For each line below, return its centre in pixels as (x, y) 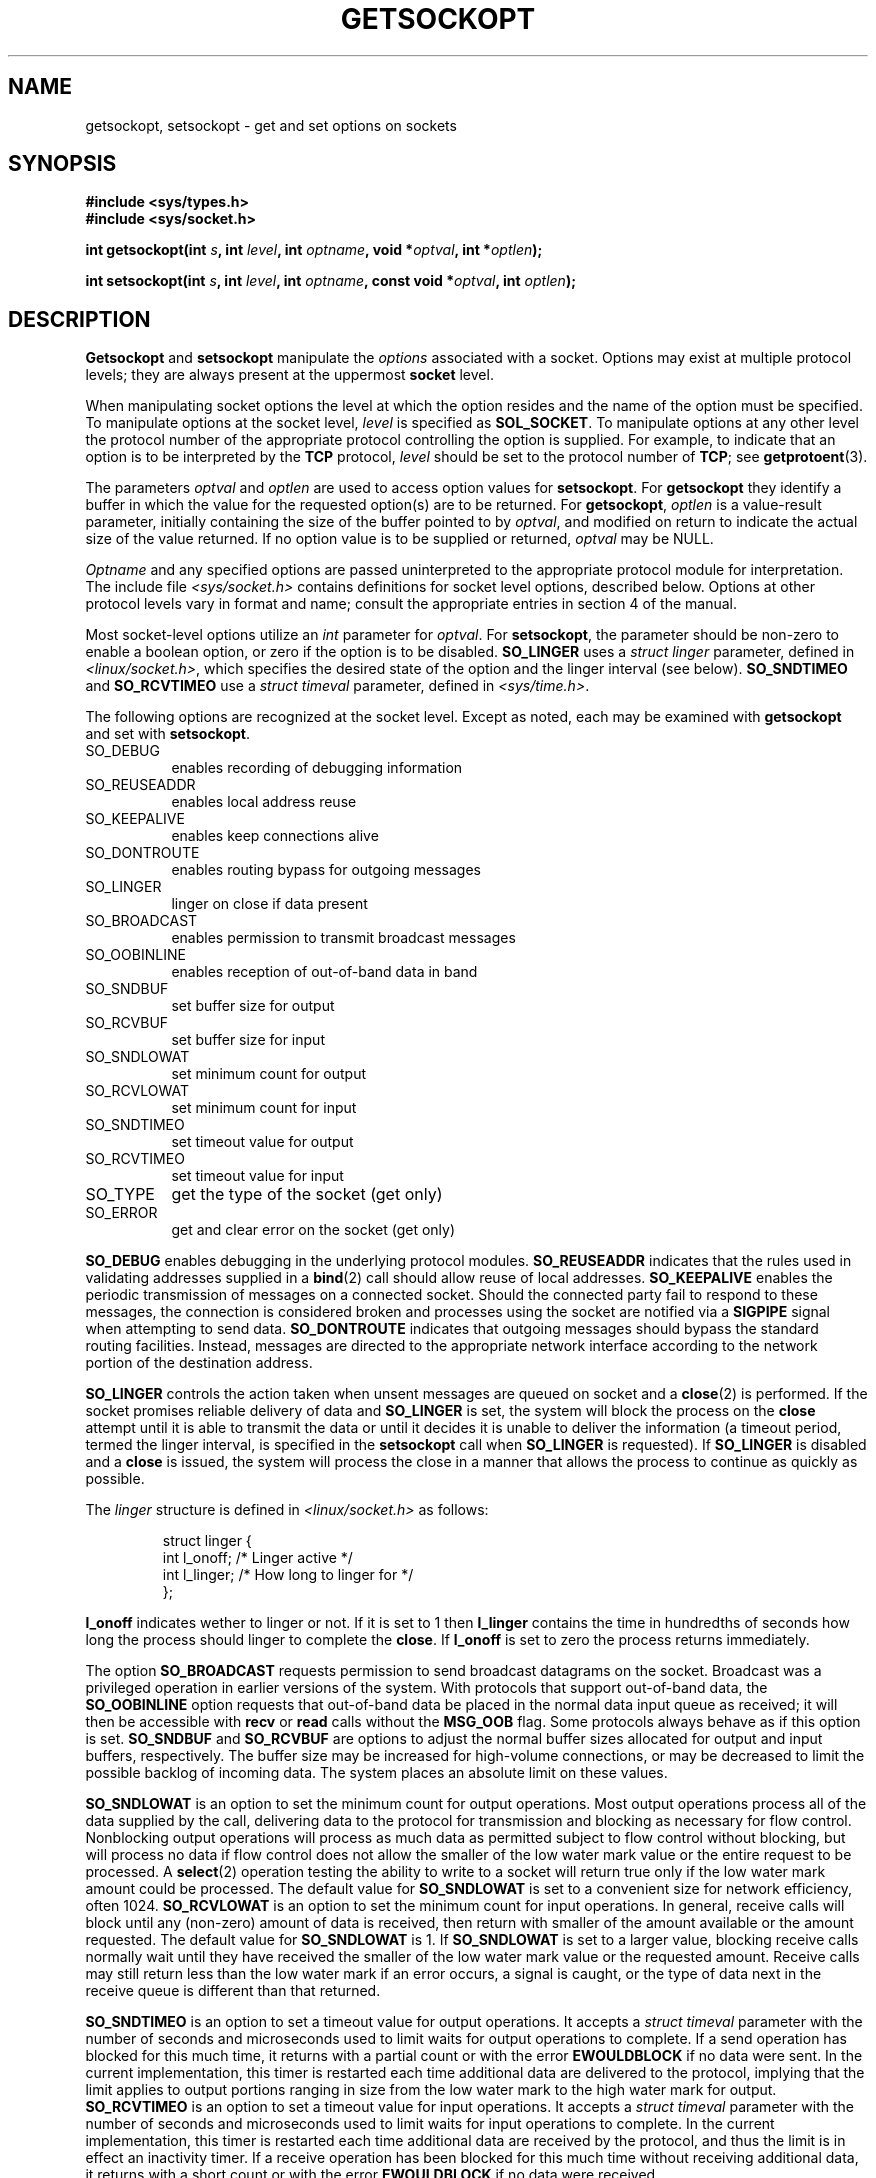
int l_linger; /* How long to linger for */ (288, 1575)
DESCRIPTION (79, 319)
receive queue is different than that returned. (233, 1991)
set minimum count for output (269, 1074)
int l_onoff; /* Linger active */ (257, 1558)
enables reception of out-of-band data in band (324, 972)
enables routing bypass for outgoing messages (326, 870)
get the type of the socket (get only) (307, 1194)
